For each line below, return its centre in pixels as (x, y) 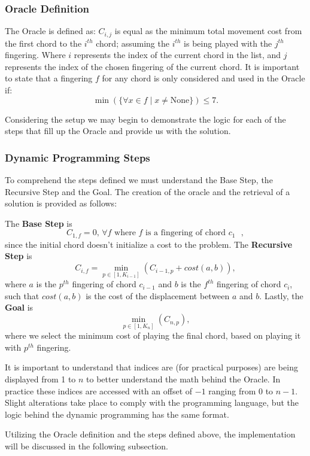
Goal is (19, 307)
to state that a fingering (49, 78)
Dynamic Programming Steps (77, 157)
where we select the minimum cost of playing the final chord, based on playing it (153, 335)
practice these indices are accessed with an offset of (99, 390)
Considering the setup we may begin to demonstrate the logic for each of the (145, 119)
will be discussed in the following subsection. (86, 446)
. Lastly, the (281, 295)
